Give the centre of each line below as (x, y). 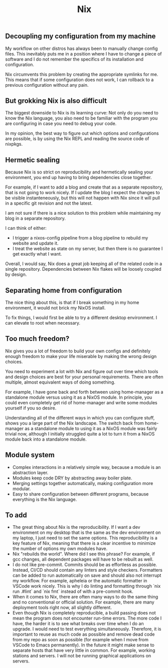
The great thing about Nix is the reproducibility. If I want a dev (76, 527)
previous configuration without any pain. (47, 85)
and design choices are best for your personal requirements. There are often (84, 377)
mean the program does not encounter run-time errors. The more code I (87, 618)
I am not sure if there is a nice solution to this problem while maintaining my (83, 213)
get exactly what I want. (37, 254)
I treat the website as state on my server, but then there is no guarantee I (88, 249)
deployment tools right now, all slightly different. (62, 608)
